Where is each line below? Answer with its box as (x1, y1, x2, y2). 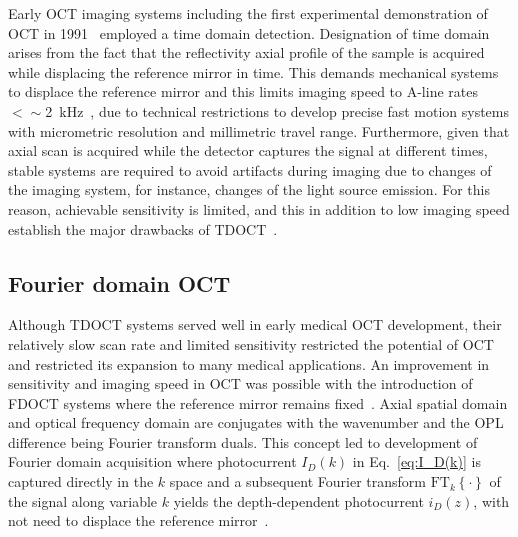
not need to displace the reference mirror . (8, 510, 269, 531)
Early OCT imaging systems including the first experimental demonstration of (8, 3, 488, 23)
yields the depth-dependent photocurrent (173, 490, 424, 511)
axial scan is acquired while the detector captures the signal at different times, (8, 140, 488, 161)
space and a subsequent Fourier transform (169, 471, 426, 492)
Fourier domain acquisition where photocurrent (8, 451, 297, 472)
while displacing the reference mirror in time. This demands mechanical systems (8, 61, 499, 82)
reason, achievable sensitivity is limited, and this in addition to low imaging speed (8, 198, 510, 219)
